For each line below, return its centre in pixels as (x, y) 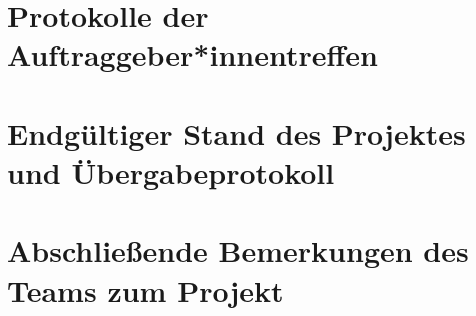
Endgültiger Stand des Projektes (236, 132)
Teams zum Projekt (145, 289)
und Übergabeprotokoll (171, 171)
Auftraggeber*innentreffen (192, 54)
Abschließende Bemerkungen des (238, 250)
